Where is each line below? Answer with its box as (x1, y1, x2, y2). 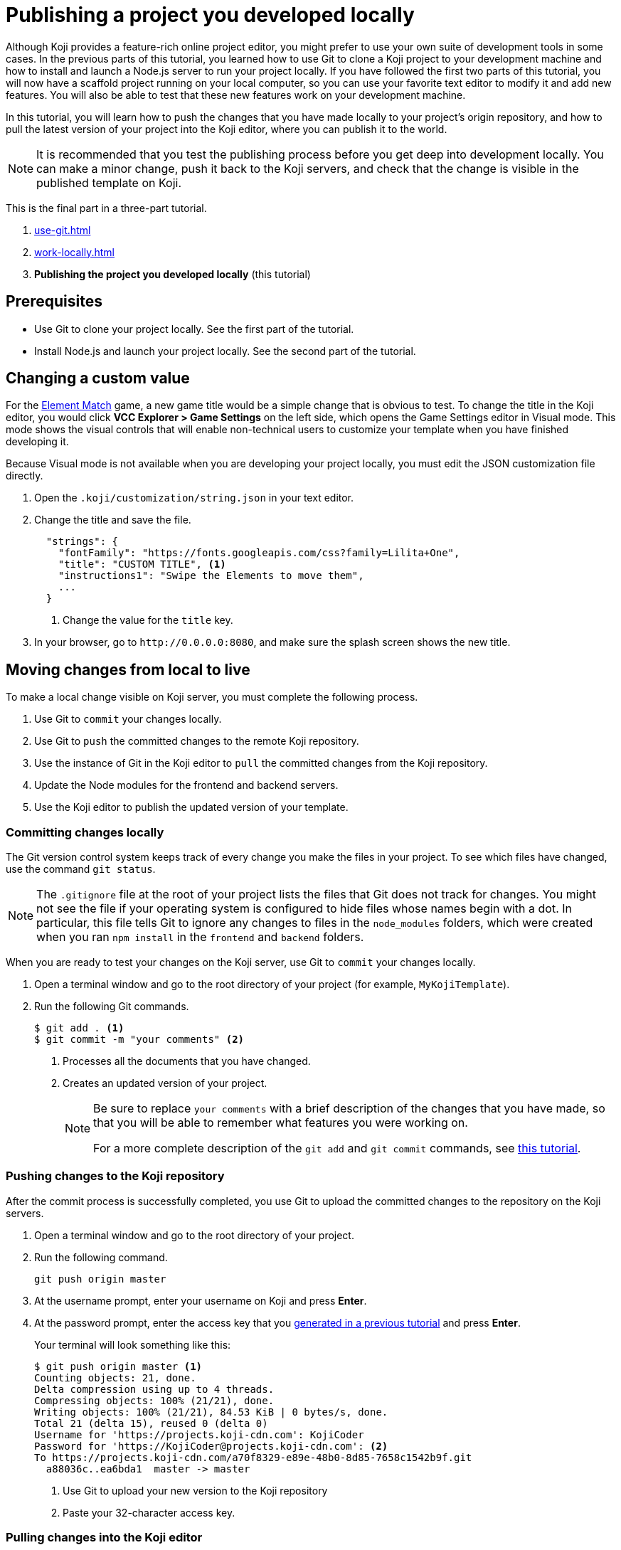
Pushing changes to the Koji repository (6, 1169, 225, 1184)
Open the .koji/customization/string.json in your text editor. (34, 492, 354, 504)
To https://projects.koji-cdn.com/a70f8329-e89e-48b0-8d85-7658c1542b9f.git (34, 1451, 472, 1463)
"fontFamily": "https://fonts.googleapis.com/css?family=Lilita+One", (58, 547, 460, 559)
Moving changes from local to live (6, 660, 250, 679)
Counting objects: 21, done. (34, 1371, 196, 1384)
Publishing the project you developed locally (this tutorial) (34, 267, 311, 280)
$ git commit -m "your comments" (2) (34, 1034, 245, 1046)
